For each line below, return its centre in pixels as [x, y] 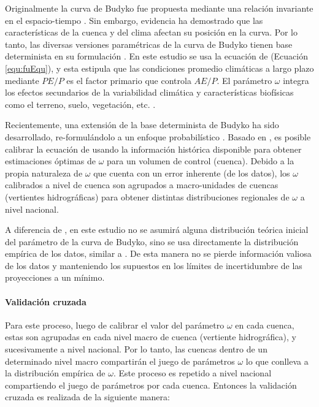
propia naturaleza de [44, 173]
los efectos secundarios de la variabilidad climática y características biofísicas [149, 92]
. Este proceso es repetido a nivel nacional [192, 373]
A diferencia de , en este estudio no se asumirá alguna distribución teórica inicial [157, 230]
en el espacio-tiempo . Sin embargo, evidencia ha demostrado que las [134, 20]
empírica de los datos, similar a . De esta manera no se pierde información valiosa [158, 253]
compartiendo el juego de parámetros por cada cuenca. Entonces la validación [151, 385]
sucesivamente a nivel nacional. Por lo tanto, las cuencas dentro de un [136, 349]
